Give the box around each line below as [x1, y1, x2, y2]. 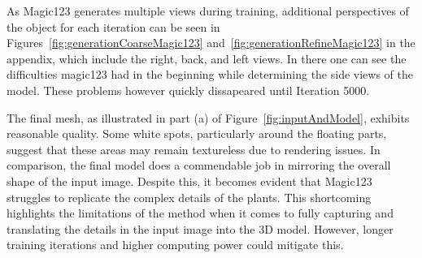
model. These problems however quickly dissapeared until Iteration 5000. [7, 81, 370, 98]
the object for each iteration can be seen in [7, 18, 220, 35]
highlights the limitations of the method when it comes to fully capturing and [7, 204, 394, 221]
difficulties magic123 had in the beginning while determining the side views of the [7, 66, 413, 83]
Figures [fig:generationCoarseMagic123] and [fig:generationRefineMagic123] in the [7, 34, 415, 51]
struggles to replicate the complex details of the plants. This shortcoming [7, 188, 372, 205]
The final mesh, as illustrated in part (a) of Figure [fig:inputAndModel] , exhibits [7, 109, 410, 126]
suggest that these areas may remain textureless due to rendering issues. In [7, 140, 381, 157]
